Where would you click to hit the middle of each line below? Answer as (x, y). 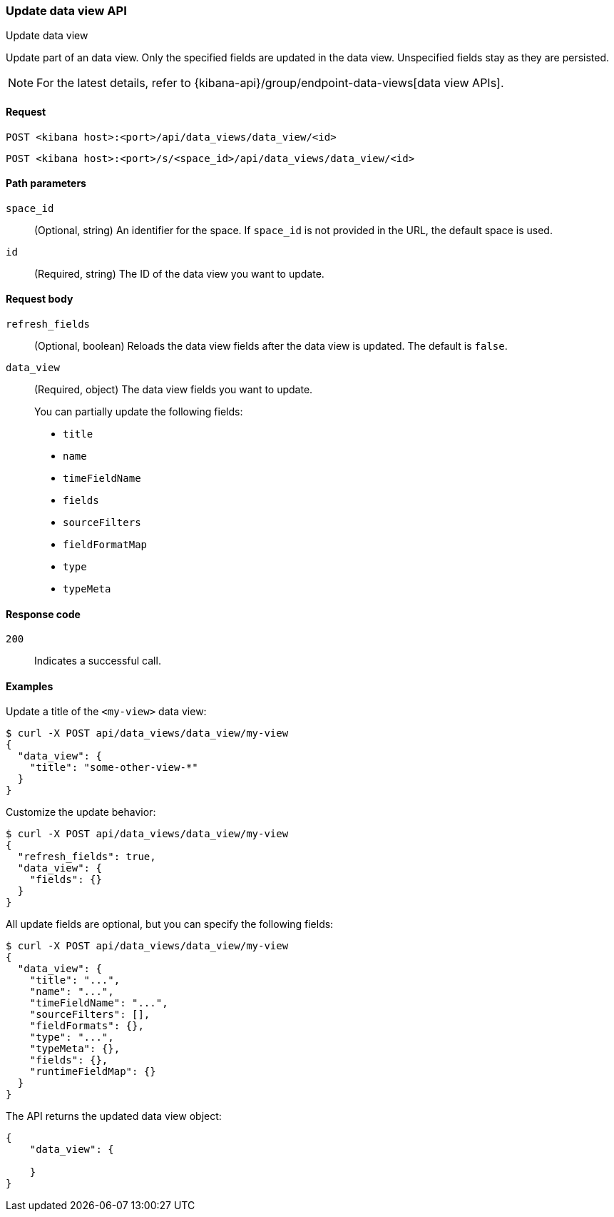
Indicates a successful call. (98, 661)
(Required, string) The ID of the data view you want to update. (179, 273)
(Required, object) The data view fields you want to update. (174, 390)
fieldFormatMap (105, 545)
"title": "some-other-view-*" (114, 768)
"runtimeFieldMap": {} (93, 1072)
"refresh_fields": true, (87, 857)
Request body (40, 299)
